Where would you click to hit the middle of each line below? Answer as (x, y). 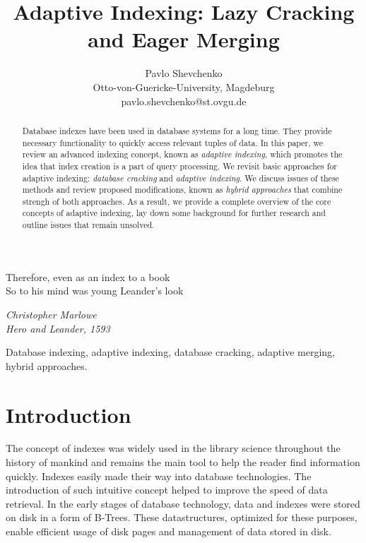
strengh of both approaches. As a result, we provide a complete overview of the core (177, 201)
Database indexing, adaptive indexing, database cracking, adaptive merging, (170, 352)
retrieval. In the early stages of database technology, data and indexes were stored (183, 503)
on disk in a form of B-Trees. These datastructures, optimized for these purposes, (182, 517)
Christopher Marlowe (51, 314)
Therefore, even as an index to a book (88, 276)
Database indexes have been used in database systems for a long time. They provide (177, 130)
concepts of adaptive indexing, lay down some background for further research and (174, 213)
